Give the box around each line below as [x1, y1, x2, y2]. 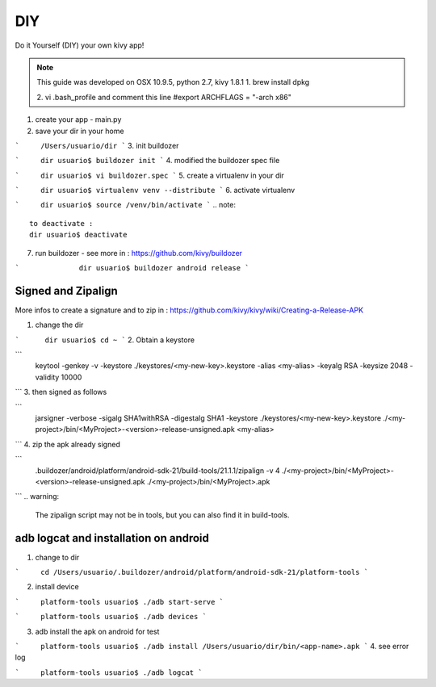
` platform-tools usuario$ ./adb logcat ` [15, 668, 203, 677]
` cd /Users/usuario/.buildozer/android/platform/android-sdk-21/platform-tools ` [15, 568, 369, 577]
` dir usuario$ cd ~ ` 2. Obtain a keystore [15, 335, 195, 345]
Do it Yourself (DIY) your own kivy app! [15, 40, 145, 50]
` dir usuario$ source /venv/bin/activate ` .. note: [15, 200, 236, 210]
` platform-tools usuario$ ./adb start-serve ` [15, 597, 224, 606]
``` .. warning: [15, 492, 60, 501]
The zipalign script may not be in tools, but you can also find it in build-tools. [35, 509, 290, 520]
